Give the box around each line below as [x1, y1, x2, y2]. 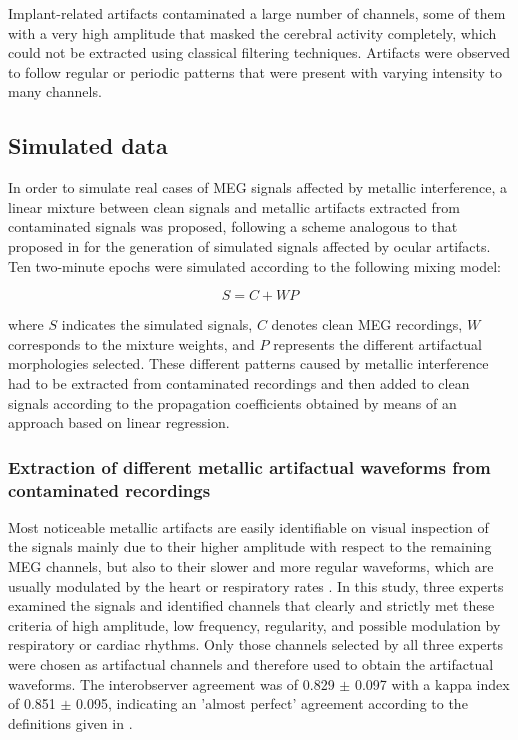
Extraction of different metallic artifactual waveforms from [8, 454, 491, 479]
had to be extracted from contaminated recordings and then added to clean [8, 372, 470, 393]
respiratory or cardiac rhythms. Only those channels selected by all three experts [8, 634, 504, 655]
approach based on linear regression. [8, 412, 230, 433]
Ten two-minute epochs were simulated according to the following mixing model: [8, 255, 501, 276]
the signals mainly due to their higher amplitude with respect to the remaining [8, 536, 492, 557]
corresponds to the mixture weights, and [8, 333, 255, 354]
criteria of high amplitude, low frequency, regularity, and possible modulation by [8, 614, 501, 635]
